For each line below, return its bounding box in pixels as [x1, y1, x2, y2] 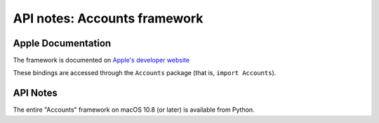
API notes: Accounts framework [13, 11, 204, 26]
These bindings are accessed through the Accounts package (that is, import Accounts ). [13, 69, 277, 77]
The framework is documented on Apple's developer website [13, 56, 189, 65]
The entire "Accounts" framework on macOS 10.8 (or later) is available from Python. [13, 105, 255, 114]
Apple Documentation [13, 37, 112, 49]
